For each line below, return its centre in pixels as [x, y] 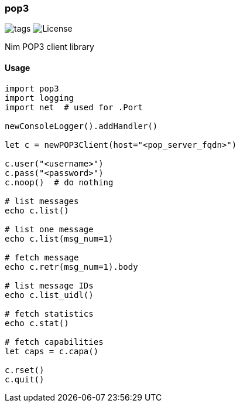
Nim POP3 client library [49, 47]
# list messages [42, 201]
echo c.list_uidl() [49, 295]
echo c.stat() [37, 323]
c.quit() [25, 379]
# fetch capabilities [54, 342]
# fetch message [42, 257]
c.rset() [25, 370]
